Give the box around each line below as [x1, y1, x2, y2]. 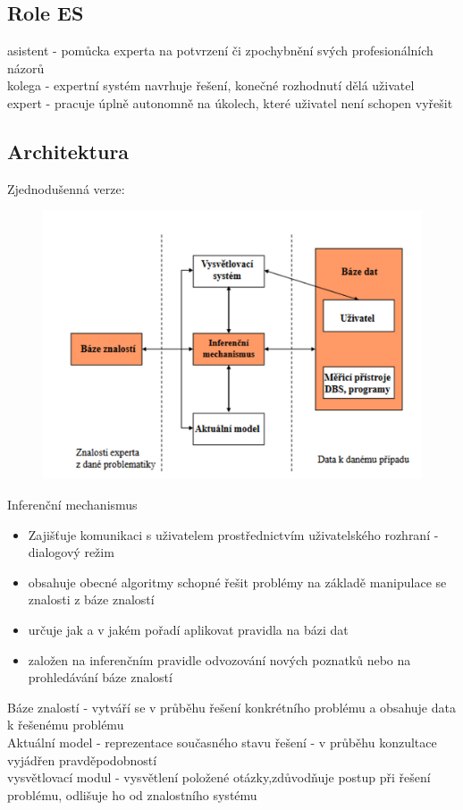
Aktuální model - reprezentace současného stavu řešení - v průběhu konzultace [7, 732, 437, 751]
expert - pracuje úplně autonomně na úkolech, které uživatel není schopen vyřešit [7, 93, 453, 112]
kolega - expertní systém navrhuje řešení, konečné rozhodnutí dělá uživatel [7, 76, 415, 95]
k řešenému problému [7, 715, 124, 734]
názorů [7, 58, 45, 77]
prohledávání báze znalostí [28, 668, 173, 687]
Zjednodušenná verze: [7, 179, 125, 198]
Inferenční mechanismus [7, 494, 138, 513]
